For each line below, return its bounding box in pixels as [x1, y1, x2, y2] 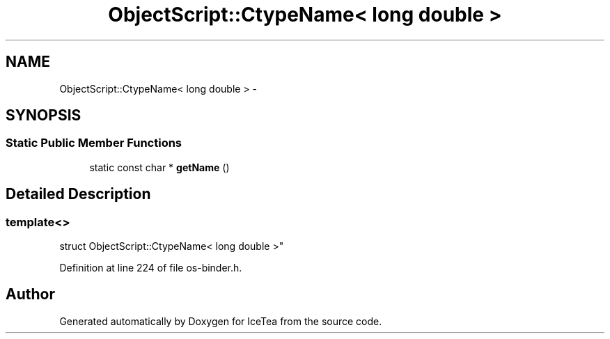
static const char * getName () [89, 161, 230, 173]
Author [6, 285, 55, 303]
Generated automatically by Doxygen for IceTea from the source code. [59, 315, 382, 327]
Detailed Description [6, 185, 151, 203]
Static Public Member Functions [6, 136, 182, 150]
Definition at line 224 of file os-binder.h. [59, 262, 242, 274]
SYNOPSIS [6, 107, 81, 125]
